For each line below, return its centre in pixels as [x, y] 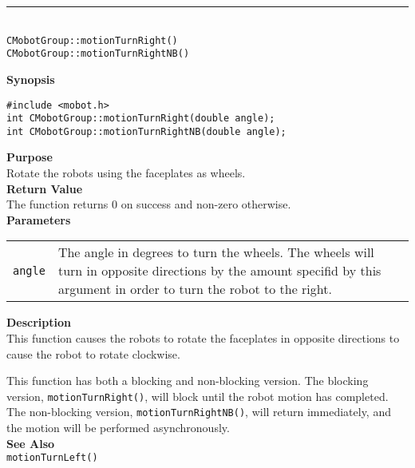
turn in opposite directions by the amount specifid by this [219, 271]
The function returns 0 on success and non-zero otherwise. [149, 204]
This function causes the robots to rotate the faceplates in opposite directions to [203, 338]
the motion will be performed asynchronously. [118, 428]
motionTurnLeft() [52, 458]
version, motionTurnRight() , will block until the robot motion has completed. [198, 396]
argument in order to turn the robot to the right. [195, 289]
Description [39, 322]
